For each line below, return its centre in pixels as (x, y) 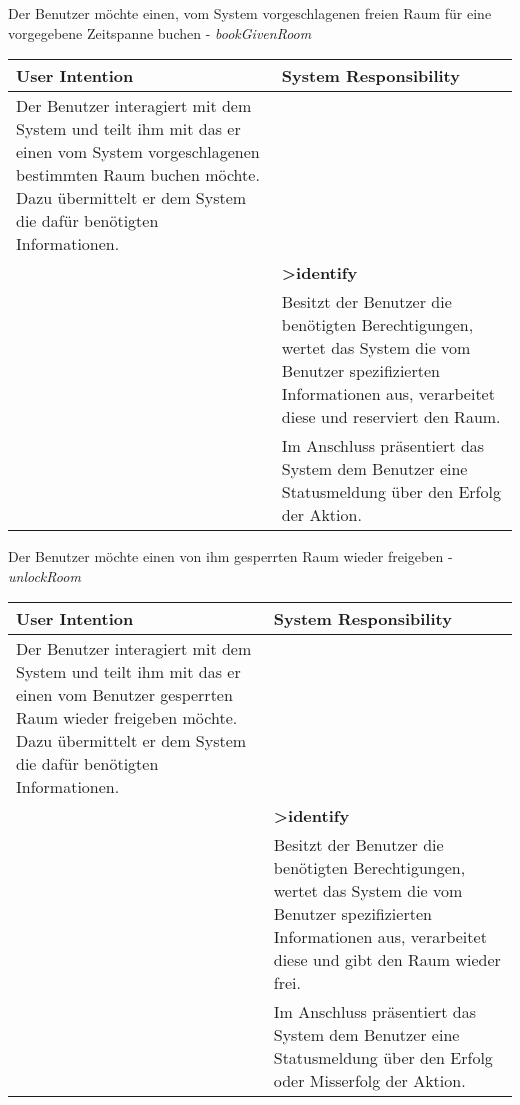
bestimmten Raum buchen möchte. (138, 175)
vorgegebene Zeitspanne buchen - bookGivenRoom (160, 32)
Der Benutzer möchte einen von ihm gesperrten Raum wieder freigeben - (230, 556)
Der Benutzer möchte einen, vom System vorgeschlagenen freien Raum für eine (250, 13)
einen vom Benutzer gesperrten (124, 695)
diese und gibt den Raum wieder (387, 960)
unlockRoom (44, 575)
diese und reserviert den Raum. (391, 417)
